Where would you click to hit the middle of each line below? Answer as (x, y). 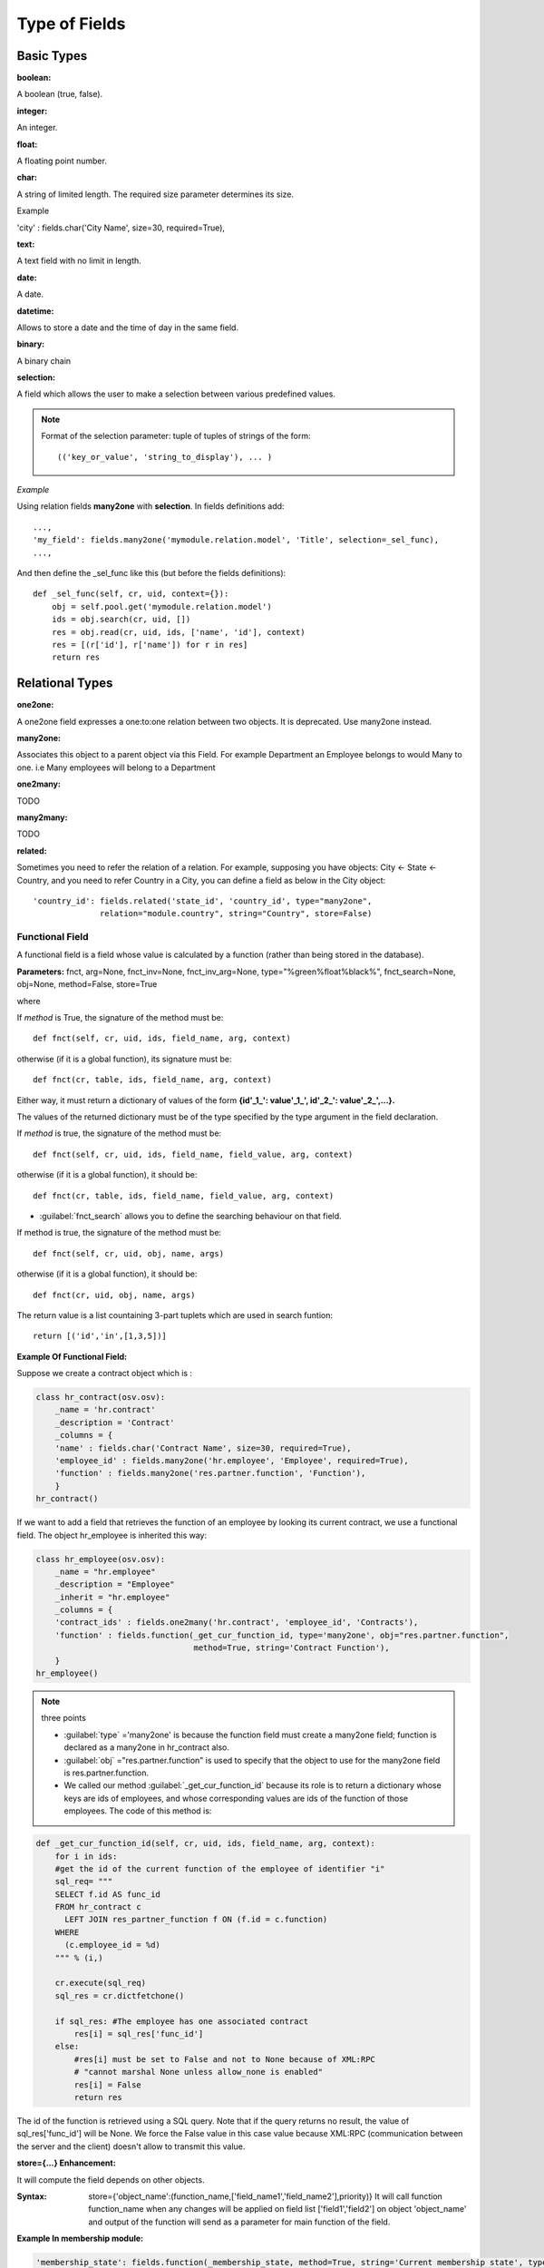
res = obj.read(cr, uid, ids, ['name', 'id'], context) (178, 632)
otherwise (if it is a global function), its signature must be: (124, 1059)
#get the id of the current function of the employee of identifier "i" (220, 1868)
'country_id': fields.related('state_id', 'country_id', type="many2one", (203, 901)
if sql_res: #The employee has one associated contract (182, 2021)
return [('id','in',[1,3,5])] (100, 1336)
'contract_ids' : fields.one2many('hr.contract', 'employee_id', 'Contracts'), (237, 1623)
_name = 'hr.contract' (105, 1410)
